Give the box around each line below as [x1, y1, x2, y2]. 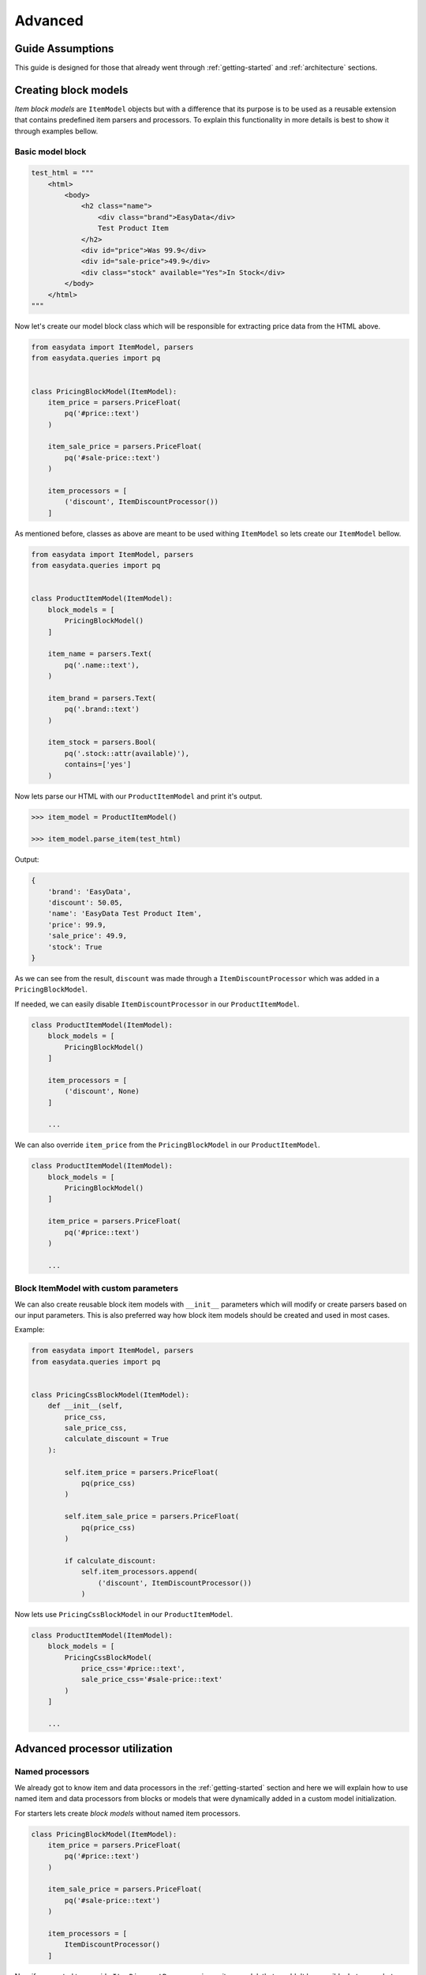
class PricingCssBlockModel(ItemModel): [31, 1390, 189, 1399]
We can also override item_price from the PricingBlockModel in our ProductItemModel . [14, 1140, 320, 1149]
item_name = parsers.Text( [47, 649, 153, 659]
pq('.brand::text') [64, 705, 140, 714]
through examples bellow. [14, 126, 99, 136]
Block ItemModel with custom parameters [14, 1283, 179, 1294]
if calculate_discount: [64, 1556, 157, 1565]
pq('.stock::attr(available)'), [64, 749, 189, 758]
